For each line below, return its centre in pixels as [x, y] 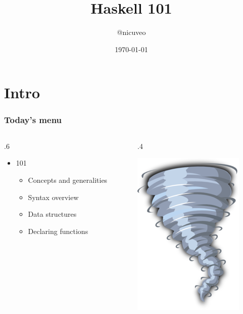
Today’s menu [33, 120]
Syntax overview [53, 197]
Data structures [52, 214]
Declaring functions [58, 231]
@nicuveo [131, 32]
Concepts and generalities [68, 180]
